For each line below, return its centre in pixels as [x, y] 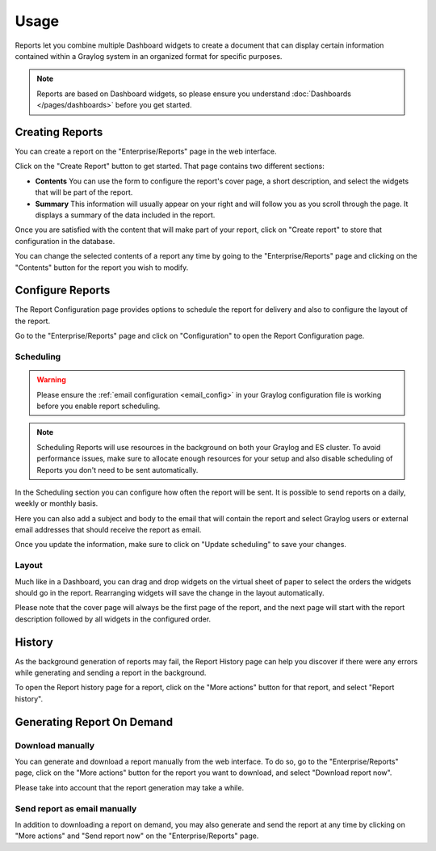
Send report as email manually [76, 808]
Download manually [55, 745]
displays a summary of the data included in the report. [125, 215]
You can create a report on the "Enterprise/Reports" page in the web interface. [146, 152]
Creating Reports [59, 132]
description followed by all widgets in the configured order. [113, 619]
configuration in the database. [65, 241]
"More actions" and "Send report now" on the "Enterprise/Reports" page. [137, 836]
